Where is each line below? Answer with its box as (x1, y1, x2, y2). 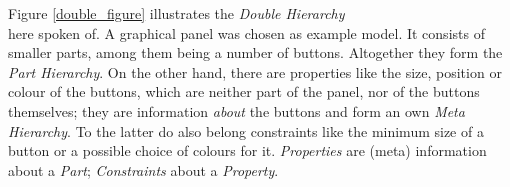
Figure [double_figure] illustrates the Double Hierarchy (8, 3, 345, 23)
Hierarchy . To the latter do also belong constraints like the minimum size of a (8, 120, 484, 141)
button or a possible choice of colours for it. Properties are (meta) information (8, 140, 487, 161)
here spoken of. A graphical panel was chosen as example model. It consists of (8, 22, 485, 43)
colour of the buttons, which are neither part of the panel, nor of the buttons (8, 81, 480, 102)
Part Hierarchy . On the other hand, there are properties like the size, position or (8, 61, 502, 82)
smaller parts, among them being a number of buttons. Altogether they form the (8, 42, 503, 63)
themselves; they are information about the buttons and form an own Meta (8, 100, 465, 121)
